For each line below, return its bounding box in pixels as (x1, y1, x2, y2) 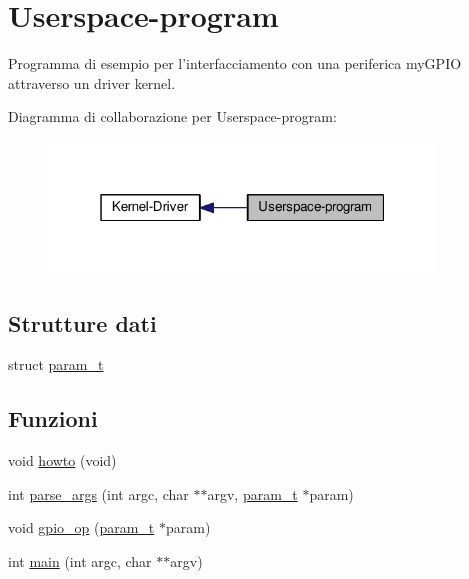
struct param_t (8, 354, 104, 375)
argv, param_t (207, 483, 298, 504)
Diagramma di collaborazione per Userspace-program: (8, 106, 337, 127)
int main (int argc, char (8, 550, 152, 571)
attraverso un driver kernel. (8, 72, 176, 93)
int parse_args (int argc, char (8, 483, 189, 504)
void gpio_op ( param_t (8, 517, 155, 538)
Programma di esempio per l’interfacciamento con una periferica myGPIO (8, 53, 462, 74)
